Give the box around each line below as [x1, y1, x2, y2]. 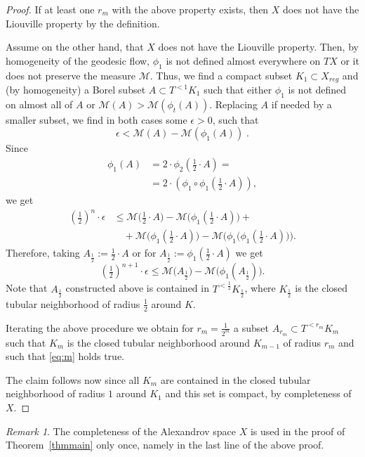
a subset [234, 320, 269, 335]
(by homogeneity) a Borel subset [6, 82, 146, 97]
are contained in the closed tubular [160, 372, 311, 387]
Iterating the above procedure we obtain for [6, 320, 194, 335]
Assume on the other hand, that [6, 39, 144, 54]
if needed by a [271, 96, 332, 111]
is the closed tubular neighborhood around [67, 335, 250, 349]
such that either [204, 82, 272, 97]
